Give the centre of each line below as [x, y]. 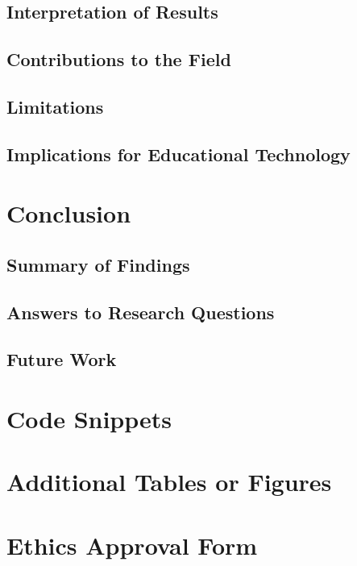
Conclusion [69, 213]
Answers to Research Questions [141, 312]
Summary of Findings [98, 264]
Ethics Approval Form [132, 545]
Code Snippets [89, 419]
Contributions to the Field [119, 59]
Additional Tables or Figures [169, 482]
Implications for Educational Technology [178, 154]
